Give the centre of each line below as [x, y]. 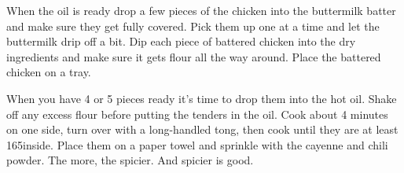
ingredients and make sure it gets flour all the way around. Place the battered [194, 56]
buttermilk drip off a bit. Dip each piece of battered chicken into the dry [181, 41]
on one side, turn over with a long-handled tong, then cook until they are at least [202, 129]
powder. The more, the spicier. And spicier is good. [130, 160]
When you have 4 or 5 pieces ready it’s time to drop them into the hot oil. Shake [202, 98]
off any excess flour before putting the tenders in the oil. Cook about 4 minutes [197, 114]
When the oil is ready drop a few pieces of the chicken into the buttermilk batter [201, 10]
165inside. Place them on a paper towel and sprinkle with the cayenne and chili [197, 144]
